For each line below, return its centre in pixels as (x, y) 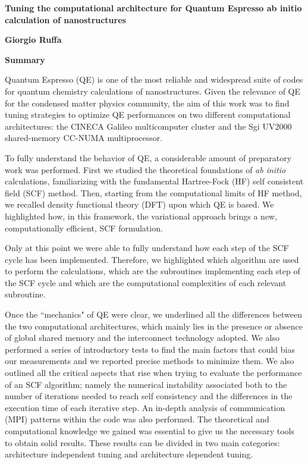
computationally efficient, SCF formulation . (84, 228)
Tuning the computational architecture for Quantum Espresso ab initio (153, 8)
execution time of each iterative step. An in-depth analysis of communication (145, 407)
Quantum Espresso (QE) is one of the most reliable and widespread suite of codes (154, 79)
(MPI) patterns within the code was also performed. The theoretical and (137, 419)
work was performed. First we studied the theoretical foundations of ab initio (145, 169)
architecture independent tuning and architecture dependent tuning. (129, 454)
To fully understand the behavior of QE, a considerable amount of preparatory (148, 157)
